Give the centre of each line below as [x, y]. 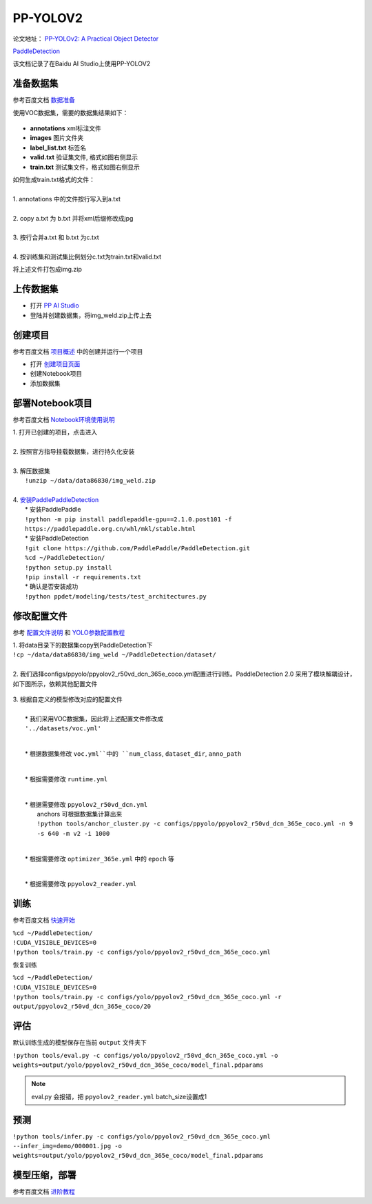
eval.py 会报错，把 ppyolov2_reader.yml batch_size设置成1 [119, 1096]
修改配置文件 [40, 616]
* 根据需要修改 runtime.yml [66, 779]
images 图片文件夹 [57, 138]
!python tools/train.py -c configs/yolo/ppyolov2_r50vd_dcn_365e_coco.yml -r [147, 997]
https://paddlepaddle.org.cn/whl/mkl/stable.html [111, 529]
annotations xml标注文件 [65, 128]
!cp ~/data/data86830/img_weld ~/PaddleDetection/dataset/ [115, 655]
